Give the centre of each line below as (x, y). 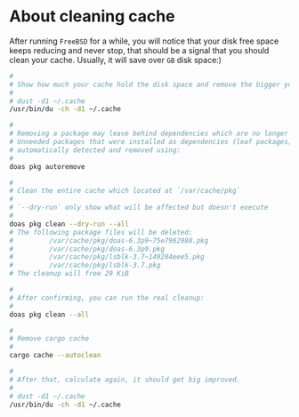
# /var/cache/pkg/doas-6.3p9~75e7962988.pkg (109, 241)
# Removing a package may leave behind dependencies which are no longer (149, 134)
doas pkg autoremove (48, 166)
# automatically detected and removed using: (95, 150)
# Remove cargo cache (49, 339)
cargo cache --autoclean (55, 356)
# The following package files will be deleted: (101, 232)
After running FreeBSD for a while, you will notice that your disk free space (144, 41)
